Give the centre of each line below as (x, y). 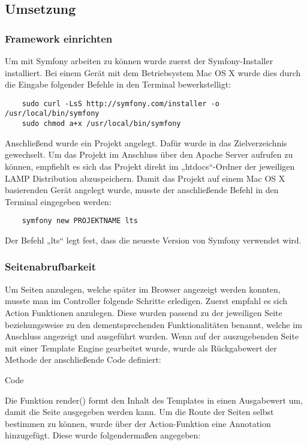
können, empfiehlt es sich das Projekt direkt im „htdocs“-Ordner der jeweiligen (150, 166)
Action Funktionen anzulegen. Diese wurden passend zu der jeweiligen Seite (144, 312)
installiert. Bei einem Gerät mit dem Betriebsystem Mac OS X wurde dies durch (153, 72)
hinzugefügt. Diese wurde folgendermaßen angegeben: (103, 435)
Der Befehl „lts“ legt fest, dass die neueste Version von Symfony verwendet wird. (153, 240)
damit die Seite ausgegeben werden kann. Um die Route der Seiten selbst (139, 412)
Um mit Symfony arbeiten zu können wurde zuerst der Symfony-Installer (139, 61)
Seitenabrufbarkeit (51, 267)
